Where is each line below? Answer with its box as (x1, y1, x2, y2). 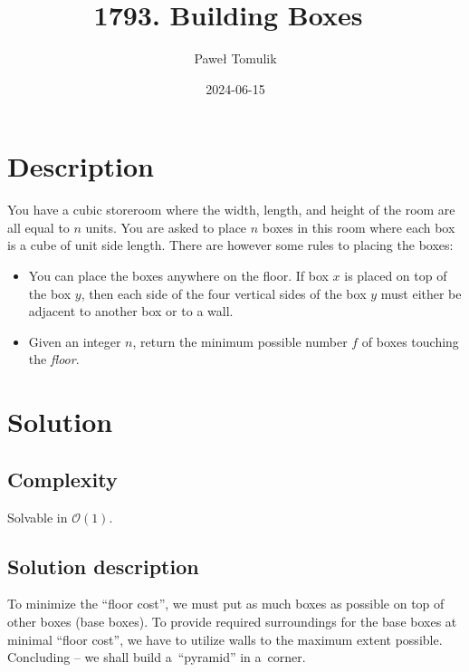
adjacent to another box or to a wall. (28, 302, 234, 321)
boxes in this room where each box (262, 217, 455, 236)
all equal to (7, 217, 70, 236)
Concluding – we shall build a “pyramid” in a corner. (7, 648, 306, 667)
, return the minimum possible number (132, 331, 348, 350)
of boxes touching (361, 331, 459, 350)
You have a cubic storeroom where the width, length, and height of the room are (7, 200, 455, 219)
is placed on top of (344, 266, 447, 285)
